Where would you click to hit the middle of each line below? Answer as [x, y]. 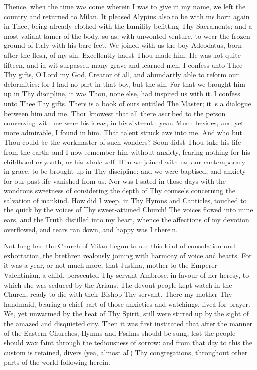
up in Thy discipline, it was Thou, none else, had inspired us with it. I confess [122, 94]
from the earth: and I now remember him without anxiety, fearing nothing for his [127, 151]
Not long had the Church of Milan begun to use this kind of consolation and [120, 246]
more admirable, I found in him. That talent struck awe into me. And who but [123, 132]
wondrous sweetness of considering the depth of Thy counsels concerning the [120, 190]
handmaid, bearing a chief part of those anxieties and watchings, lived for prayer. [127, 304]
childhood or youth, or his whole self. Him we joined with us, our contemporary [125, 161]
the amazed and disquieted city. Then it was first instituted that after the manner [128, 323]
